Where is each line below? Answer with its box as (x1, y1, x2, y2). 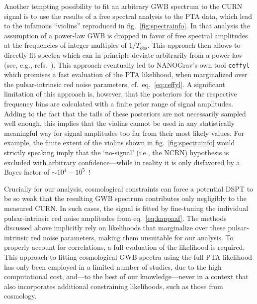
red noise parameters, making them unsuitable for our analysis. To (31, 232, 234, 242)
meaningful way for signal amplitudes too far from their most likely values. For (4, 127, 244, 138)
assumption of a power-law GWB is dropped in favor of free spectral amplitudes (4, 30, 248, 40)
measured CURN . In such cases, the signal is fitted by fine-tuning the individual (4, 203, 249, 213)
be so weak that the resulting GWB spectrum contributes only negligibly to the (4, 193, 247, 203)
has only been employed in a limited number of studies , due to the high (4, 261, 222, 272)
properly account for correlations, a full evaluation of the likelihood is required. (4, 242, 245, 252)
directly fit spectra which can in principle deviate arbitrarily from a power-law (4, 49, 243, 60)
